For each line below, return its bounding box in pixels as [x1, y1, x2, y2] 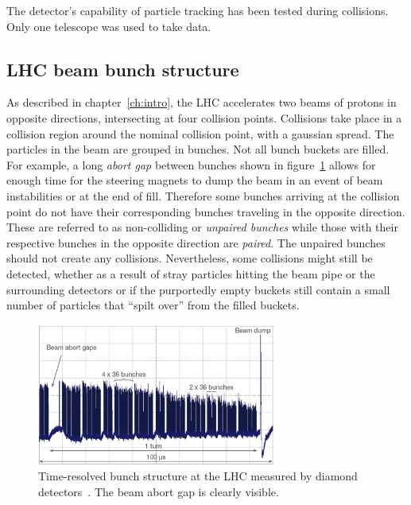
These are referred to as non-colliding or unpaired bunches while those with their [6, 219, 398, 235]
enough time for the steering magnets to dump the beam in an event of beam [6, 172, 383, 188]
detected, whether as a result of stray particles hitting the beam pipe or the [6, 265, 375, 282]
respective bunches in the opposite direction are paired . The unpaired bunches [6, 234, 386, 251]
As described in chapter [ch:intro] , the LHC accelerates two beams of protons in [6, 94, 397, 111]
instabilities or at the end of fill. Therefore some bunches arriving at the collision [6, 187, 400, 204]
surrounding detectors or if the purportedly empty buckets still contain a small [6, 281, 390, 297]
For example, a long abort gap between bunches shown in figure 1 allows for [6, 156, 376, 173]
